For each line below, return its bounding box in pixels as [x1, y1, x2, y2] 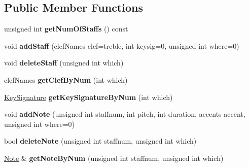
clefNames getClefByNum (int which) [4, 74, 128, 85]
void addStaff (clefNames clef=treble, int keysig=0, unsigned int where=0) [4, 40, 239, 51]
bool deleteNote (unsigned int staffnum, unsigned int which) [4, 136, 197, 146]
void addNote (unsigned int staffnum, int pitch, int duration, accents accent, [4, 109, 245, 119]
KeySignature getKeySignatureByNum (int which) [4, 91, 173, 102]
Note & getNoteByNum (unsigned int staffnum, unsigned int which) [4, 152, 224, 163]
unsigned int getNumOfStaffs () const [4, 23, 128, 34]
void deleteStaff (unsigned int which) [4, 57, 124, 68]
